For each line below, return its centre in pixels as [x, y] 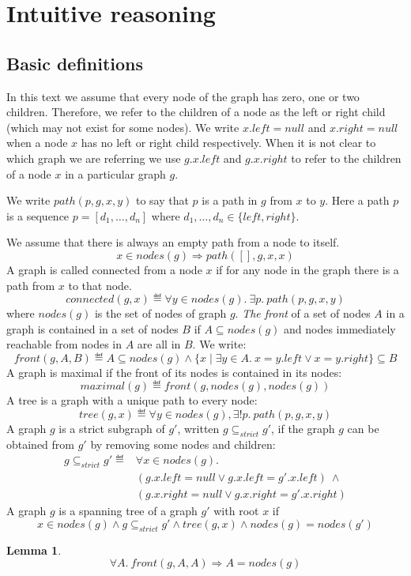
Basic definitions [75, 63]
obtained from [41, 444]
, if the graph [303, 429]
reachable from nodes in [64, 344]
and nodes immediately [340, 328]
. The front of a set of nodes [303, 313]
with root [236, 511]
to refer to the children [346, 158]
